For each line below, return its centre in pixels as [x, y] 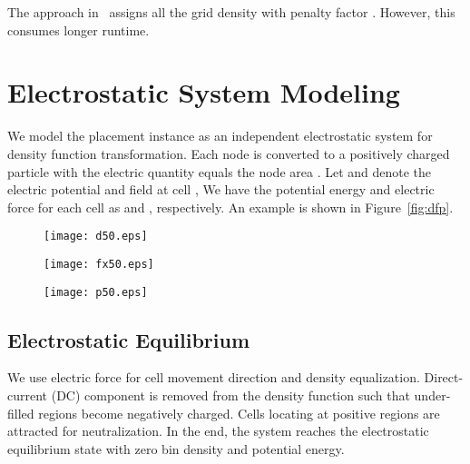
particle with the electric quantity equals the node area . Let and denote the [220, 171]
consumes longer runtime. [78, 30]
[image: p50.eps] [96, 292]
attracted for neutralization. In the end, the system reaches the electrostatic [218, 431]
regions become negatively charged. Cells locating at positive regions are [239, 413]
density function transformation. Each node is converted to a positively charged [229, 153]
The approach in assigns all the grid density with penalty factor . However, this [231, 12]
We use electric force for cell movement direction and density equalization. [214, 377]
